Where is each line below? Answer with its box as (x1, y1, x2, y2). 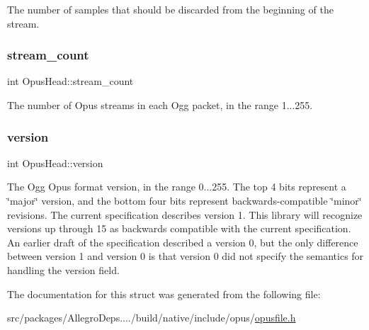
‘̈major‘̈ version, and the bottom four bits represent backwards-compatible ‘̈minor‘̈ (7, 193, 362, 207)
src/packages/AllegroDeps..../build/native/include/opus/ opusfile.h (7, 310, 296, 325)
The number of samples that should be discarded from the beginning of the (7, 2, 334, 16)
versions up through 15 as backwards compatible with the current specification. (7, 221, 351, 236)
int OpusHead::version (7, 155, 103, 170)
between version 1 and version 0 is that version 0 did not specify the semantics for (7, 249, 364, 263)
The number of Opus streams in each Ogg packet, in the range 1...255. (7, 98, 313, 112)
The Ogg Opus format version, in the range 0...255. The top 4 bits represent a (7, 179, 346, 194)
